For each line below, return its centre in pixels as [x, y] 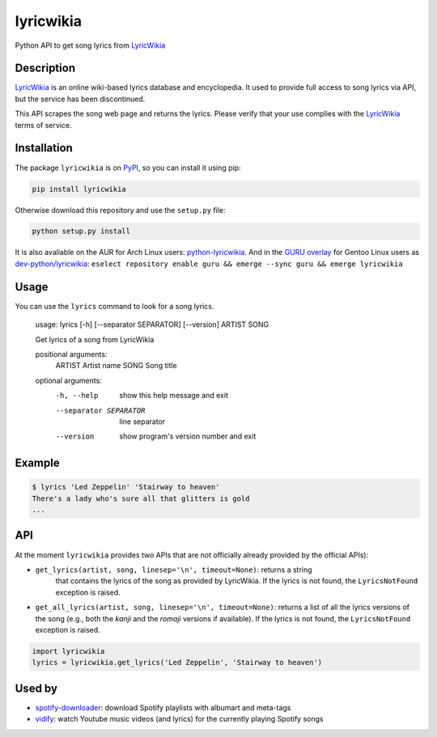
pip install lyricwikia [79, 189]
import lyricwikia [68, 651]
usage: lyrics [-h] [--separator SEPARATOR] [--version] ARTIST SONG [152, 324]
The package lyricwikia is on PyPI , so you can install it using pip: [128, 167]
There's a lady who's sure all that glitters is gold [141, 498]
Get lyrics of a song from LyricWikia [95, 339]
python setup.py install [81, 231]
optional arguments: [69, 380]
